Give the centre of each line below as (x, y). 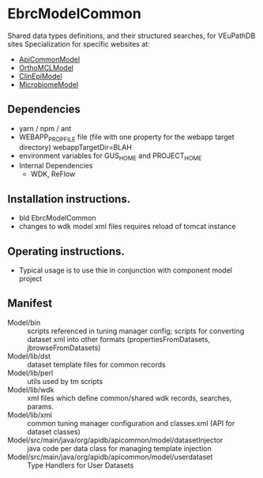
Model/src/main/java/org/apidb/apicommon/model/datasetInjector (115, 440)
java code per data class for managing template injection (119, 448)
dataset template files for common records (97, 364)
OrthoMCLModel (46, 67)
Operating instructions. (66, 251)
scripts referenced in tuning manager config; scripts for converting (136, 331)
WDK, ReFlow (53, 174)
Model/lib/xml (30, 415)
